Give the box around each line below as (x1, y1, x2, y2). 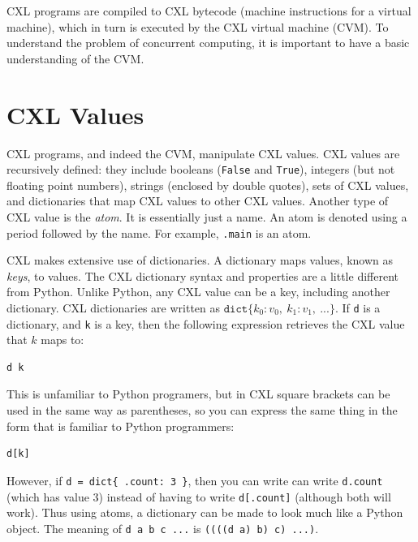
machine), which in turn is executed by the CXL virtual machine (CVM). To (6, 18, 389, 35)
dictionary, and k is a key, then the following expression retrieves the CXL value (6, 315, 405, 332)
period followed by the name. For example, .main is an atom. (6, 224, 312, 241)
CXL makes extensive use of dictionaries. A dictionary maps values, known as (6, 252, 393, 269)
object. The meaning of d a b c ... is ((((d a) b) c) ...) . (6, 519, 319, 536)
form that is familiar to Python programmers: (6, 417, 235, 434)
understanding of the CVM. (6, 49, 144, 67)
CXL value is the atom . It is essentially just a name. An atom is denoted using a (6, 208, 407, 225)
